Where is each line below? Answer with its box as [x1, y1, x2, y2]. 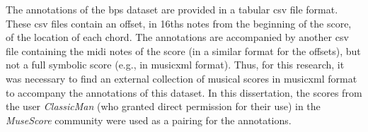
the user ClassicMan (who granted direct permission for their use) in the [6, 99, 321, 114]
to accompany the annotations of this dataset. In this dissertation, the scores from [6, 85, 362, 100]
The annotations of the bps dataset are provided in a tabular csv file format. [6, 2, 338, 16]
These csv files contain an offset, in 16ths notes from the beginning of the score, [6, 16, 352, 30]
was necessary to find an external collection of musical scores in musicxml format [6, 71, 357, 85]
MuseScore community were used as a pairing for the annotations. [6, 112, 292, 127]
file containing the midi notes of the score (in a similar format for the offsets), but [6, 43, 361, 58]
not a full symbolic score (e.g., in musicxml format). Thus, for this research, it [6, 57, 345, 72]
